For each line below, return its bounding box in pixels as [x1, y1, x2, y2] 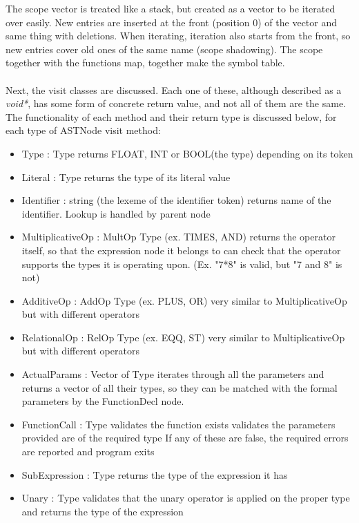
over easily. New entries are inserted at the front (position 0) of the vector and [6, 15, 338, 29]
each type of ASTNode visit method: [6, 123, 161, 137]
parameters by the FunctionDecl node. [21, 394, 184, 408]
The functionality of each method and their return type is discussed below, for [6, 109, 337, 124]
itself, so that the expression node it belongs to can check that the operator [21, 243, 341, 257]
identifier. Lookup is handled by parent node [21, 206, 211, 220]
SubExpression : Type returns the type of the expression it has [21, 467, 288, 482]
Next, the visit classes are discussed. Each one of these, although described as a [6, 82, 342, 97]
